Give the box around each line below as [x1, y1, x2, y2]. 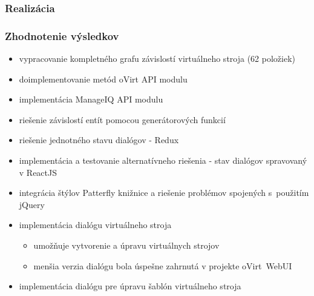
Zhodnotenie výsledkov [5, 28, 119, 43]
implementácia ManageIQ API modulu [19, 93, 163, 106]
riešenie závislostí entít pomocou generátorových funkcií [19, 113, 226, 126]
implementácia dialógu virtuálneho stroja [19, 218, 172, 231]
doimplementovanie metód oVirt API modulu [19, 72, 188, 85]
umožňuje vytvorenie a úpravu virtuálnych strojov [33, 239, 220, 251]
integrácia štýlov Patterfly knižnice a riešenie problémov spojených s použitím [19, 186, 309, 199]
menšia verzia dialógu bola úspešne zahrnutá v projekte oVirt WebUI [33, 259, 292, 272]
